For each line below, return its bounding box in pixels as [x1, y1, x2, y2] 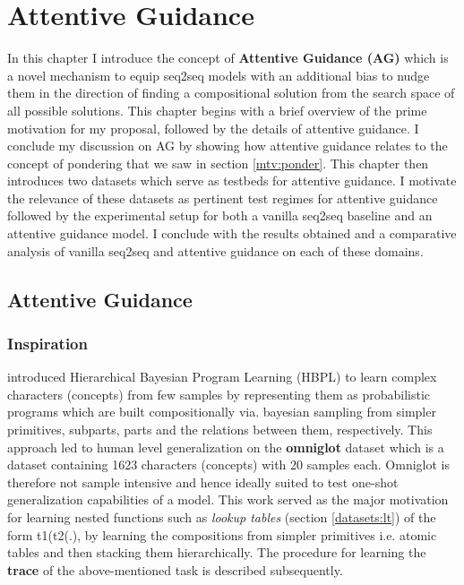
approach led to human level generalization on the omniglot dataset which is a [7, 437, 444, 456]
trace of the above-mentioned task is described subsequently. [7, 560, 343, 579]
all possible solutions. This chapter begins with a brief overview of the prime [7, 100, 427, 119]
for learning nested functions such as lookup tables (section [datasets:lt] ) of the [7, 508, 436, 526]
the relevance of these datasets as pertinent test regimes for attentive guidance [7, 188, 438, 207]
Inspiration [7, 331, 88, 354]
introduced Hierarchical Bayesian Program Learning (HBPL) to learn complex [7, 367, 437, 386]
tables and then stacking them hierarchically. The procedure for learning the [7, 543, 426, 562]
